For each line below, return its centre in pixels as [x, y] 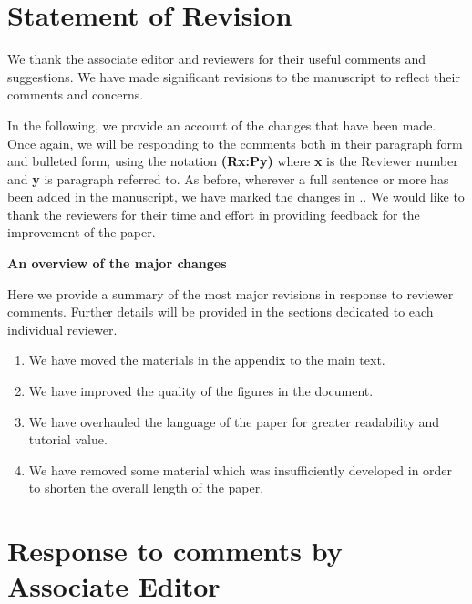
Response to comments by [175, 551]
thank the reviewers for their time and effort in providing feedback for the [214, 214]
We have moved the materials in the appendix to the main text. [207, 360]
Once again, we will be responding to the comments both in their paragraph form [235, 143]
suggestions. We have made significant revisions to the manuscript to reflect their [234, 76]
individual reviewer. [62, 329]
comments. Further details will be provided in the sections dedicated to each [221, 312]
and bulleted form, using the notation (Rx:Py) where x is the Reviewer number [233, 161]
